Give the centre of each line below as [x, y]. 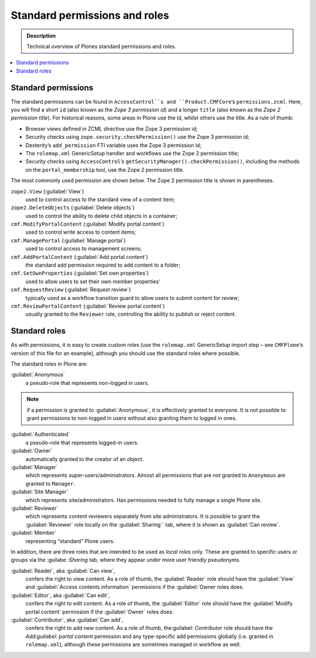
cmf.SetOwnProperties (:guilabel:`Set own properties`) [80, 273]
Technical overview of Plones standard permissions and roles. [102, 46]
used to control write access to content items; [81, 232]
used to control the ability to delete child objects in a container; [102, 216]
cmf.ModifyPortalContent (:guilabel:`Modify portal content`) [88, 224]
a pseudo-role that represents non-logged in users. [87, 383]
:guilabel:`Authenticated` [40, 434]
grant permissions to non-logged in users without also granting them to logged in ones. [132, 418]
